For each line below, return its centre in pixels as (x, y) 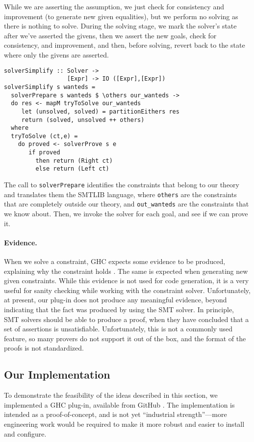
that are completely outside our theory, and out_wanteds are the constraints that (127, 204)
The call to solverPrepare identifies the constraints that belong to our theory (122, 185)
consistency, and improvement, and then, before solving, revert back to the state (125, 45)
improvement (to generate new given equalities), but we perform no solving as (121, 16)
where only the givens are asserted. (56, 54)
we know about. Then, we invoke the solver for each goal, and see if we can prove (126, 214)
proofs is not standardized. (44, 348)
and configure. (25, 433)
